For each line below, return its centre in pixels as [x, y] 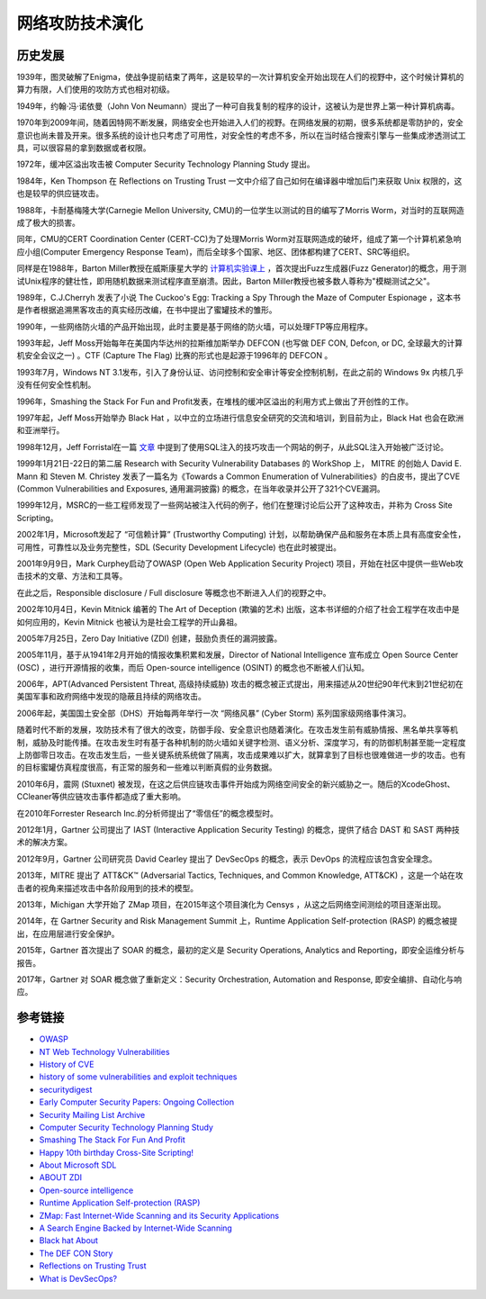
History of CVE [67, 1064]
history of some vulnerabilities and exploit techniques [138, 1077]
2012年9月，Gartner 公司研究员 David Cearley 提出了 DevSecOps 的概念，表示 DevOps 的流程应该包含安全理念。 [227, 859]
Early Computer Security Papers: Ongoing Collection [136, 1102]
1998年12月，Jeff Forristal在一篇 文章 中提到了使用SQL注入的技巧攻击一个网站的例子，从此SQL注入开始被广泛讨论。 [233, 447]
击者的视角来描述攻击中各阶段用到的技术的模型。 [107, 888]
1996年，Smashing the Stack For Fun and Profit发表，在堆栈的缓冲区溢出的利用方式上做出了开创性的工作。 [215, 401]
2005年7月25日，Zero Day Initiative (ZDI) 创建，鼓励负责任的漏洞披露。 [149, 638]
